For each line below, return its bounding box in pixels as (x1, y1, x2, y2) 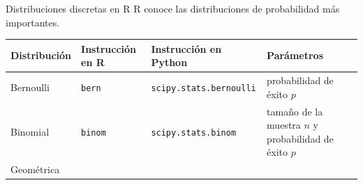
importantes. (6, 15, 60, 29)
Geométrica (10, 162, 60, 177)
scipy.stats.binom (151, 127, 237, 138)
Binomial (10, 124, 50, 138)
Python (151, 55, 188, 70)
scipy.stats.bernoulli (151, 83, 256, 93)
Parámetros (267, 48, 324, 63)
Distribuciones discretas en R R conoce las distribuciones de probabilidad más (6, 1, 340, 15)
